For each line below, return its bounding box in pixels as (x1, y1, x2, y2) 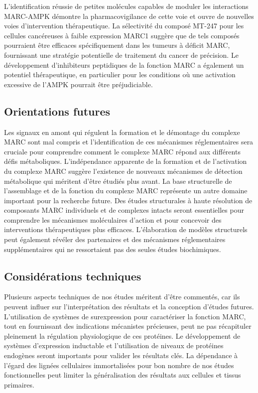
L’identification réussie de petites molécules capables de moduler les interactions (4, 1, 249, 11)
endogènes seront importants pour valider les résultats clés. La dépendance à (4, 350, 238, 361)
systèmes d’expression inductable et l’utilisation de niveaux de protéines (4, 340, 224, 351)
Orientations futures (4, 103, 111, 119)
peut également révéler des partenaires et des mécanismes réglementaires (4, 234, 226, 245)
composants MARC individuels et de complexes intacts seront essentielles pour (4, 205, 244, 215)
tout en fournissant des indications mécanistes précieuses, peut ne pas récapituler (4, 321, 252, 331)
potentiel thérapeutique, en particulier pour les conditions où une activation (4, 69, 236, 80)
